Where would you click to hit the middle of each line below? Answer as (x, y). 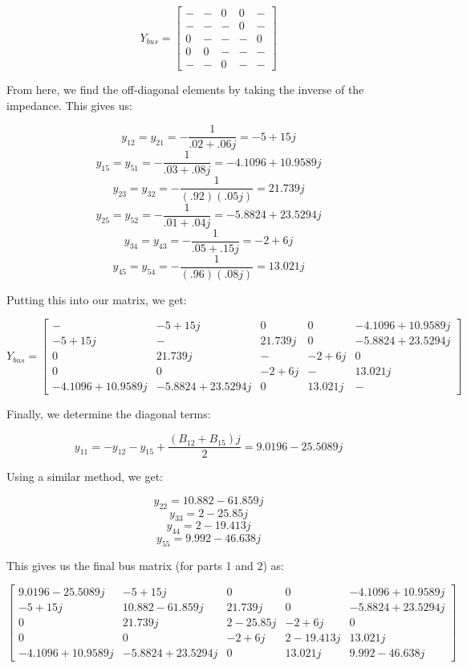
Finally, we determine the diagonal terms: (109, 414)
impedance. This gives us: (69, 105)
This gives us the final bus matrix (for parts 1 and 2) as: (145, 565)
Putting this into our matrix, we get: (97, 299)
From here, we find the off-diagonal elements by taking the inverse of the (185, 90)
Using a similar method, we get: (85, 477)
